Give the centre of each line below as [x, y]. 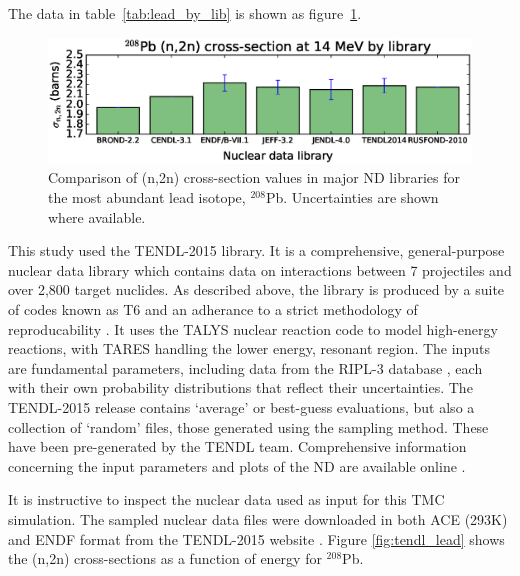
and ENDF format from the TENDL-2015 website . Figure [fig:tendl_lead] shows [256, 538]
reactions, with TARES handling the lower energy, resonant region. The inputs [249, 348]
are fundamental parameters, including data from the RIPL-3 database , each [245, 367]
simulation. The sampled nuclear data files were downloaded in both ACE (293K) [258, 518]
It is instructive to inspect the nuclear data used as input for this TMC [226, 499]
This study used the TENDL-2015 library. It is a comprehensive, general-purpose [256, 250]
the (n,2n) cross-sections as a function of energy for [165, 558]
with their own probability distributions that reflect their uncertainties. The [240, 387]
